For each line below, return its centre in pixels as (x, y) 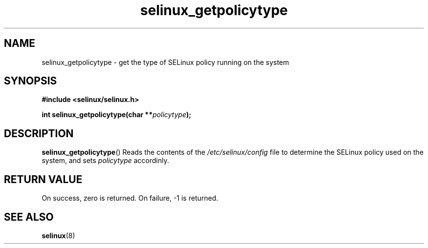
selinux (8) (58, 235)
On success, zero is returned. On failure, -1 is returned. (130, 198)
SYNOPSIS (31, 81)
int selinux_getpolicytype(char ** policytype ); (117, 115)
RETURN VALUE (43, 179)
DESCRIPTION (39, 133)
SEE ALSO (29, 217)
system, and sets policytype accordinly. (106, 161)
